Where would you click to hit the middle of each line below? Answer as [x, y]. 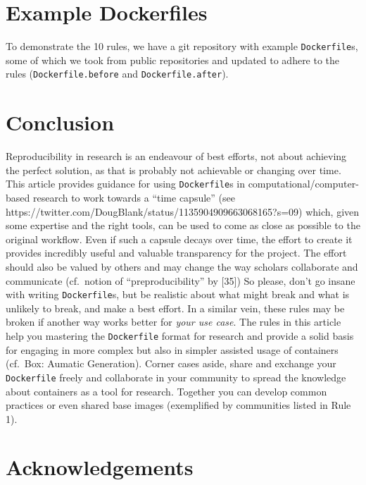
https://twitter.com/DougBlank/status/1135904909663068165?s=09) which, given [183, 211]
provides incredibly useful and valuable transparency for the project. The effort [176, 253]
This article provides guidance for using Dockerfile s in [125, 184]
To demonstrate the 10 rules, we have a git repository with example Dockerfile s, [182, 46]
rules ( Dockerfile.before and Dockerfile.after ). [117, 74]
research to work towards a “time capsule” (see [134, 197]
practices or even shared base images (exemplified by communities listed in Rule [178, 405]
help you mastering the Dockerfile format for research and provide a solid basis [180, 336]
